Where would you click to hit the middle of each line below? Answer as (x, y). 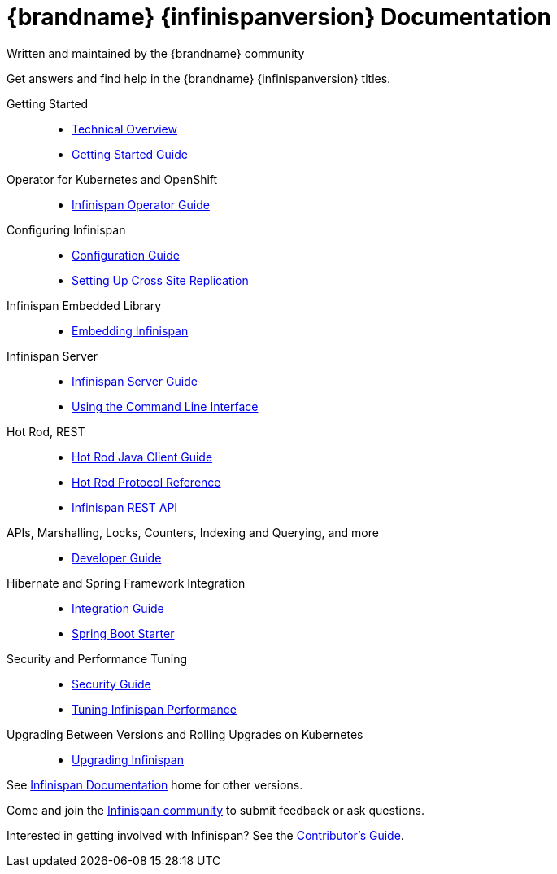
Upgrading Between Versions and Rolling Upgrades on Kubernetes (185, 734)
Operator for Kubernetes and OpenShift (112, 179)
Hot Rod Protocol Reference (146, 482)
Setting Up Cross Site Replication (160, 280)
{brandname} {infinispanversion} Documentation (279, 17)
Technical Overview (124, 129)
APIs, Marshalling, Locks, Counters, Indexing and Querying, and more (193, 532)
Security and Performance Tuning (97, 658)
